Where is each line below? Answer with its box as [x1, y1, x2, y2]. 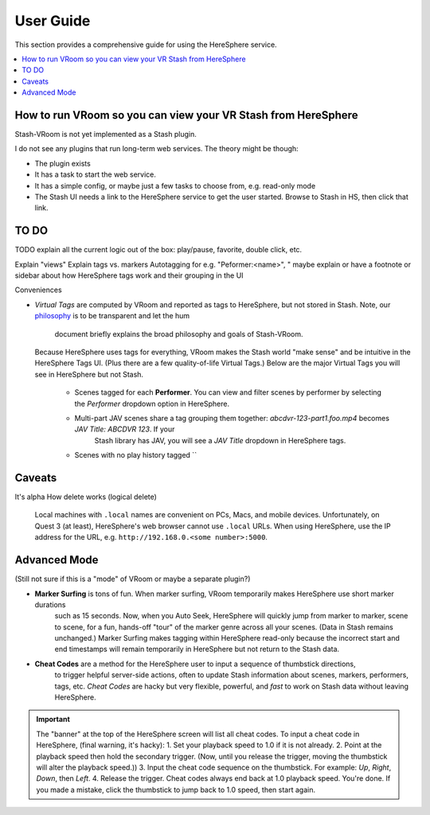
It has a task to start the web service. [34, 170, 157, 179]
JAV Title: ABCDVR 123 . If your [74, 424, 175, 434]
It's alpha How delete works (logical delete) [14, 492, 157, 501]
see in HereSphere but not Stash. [34, 369, 143, 379]
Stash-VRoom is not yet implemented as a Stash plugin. [14, 130, 197, 139]
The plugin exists [34, 158, 91, 168]
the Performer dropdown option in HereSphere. [74, 399, 230, 408]
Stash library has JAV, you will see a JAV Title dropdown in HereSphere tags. [94, 435, 346, 445]
